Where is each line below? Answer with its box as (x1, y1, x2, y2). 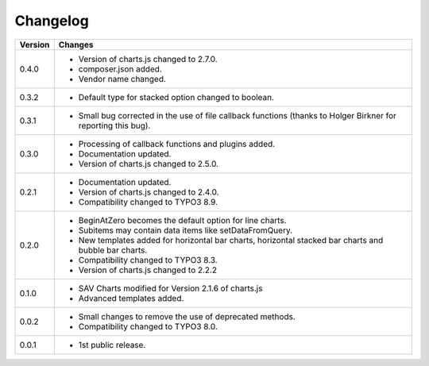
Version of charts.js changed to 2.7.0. (78, 53, 218, 64)
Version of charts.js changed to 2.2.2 (78, 264, 218, 275)
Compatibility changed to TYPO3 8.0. (78, 321, 218, 332)
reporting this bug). (78, 120, 151, 131)
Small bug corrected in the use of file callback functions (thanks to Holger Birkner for (78, 110, 397, 121)
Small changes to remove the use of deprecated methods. (78, 310, 296, 322)
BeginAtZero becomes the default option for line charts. (78, 214, 287, 225)
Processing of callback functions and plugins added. (78, 138, 276, 149)
